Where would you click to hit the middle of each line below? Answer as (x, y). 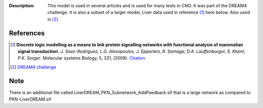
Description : (22, 6)
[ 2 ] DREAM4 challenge (33, 67)
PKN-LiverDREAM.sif (30, 99)
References (27, 33)
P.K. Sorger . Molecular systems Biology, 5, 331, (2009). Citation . (82, 58)
